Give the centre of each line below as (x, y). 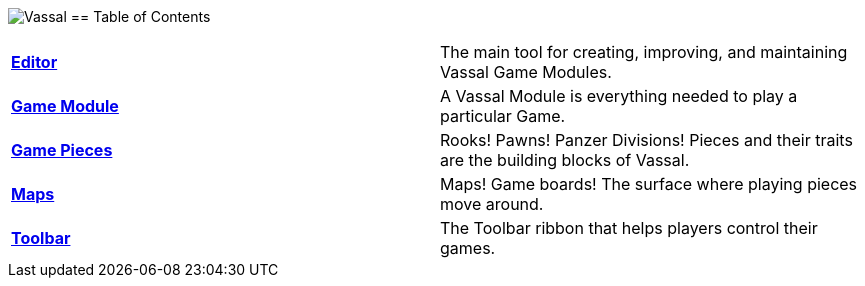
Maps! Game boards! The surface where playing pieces (649, 184)
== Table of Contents (140, 16)
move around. (492, 204)
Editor (34, 62)
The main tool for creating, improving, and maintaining (644, 52)
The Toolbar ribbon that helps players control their (629, 228)
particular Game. (503, 116)
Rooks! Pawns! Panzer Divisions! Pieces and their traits (646, 140)
